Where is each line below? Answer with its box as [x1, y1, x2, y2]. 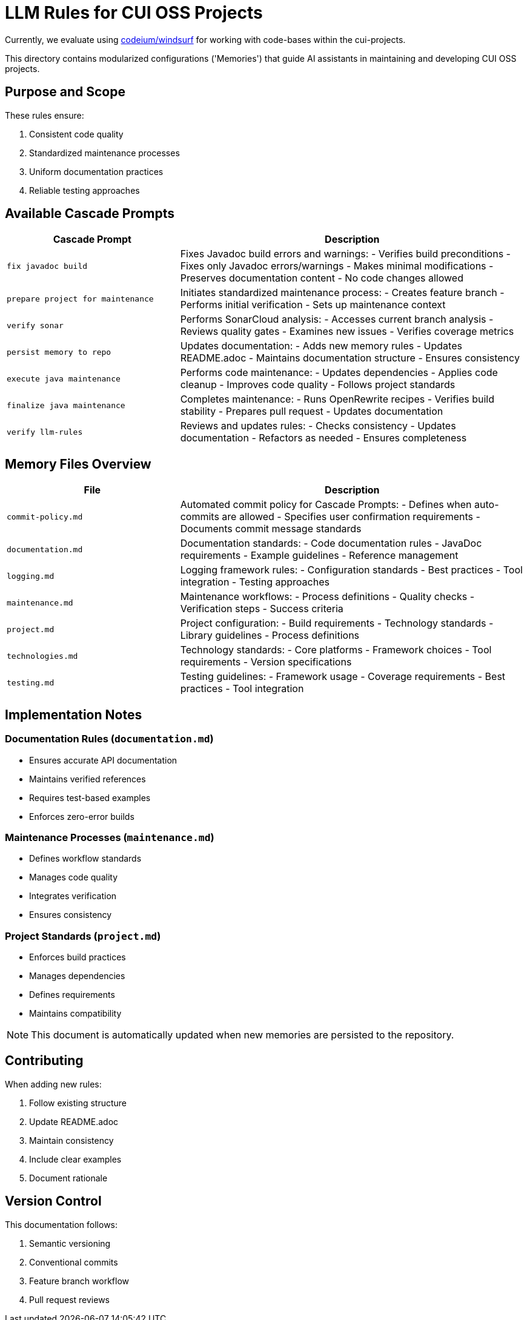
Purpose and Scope [5, 84, 125, 100]
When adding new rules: [5, 1078, 102, 1089]
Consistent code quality [29, 128, 124, 139]
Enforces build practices [29, 952, 126, 962]
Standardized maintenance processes [29, 147, 180, 158]
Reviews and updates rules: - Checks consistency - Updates [180, 420, 456, 432]
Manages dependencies [29, 971, 125, 981]
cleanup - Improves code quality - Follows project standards [180, 378, 456, 391]
